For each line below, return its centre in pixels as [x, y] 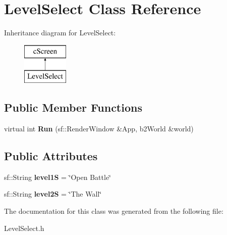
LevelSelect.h [24, 228]
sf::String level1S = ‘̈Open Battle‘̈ [58, 177]
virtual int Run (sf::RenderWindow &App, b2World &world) [99, 129]
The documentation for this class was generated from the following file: [114, 211]
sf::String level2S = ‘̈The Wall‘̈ [53, 194]
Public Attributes [51, 156]
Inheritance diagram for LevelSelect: [60, 33]
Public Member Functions [73, 107]
